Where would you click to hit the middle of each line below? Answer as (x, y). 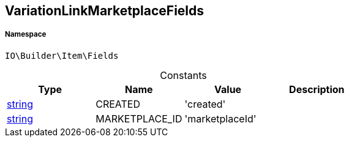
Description (317, 89)
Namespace (26, 35)
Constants (183, 75)
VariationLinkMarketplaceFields (105, 11)
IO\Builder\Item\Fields (62, 55)
